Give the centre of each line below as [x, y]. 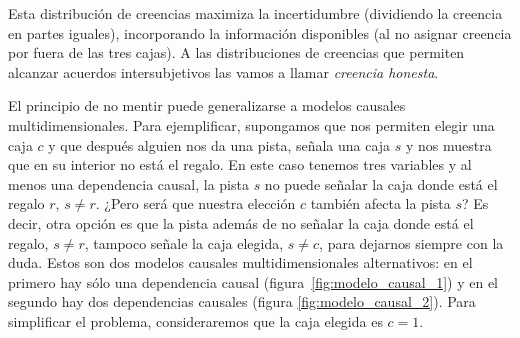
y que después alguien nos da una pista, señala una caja [219, 144]
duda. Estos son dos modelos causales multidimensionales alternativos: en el [240, 262]
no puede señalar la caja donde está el [381, 183]
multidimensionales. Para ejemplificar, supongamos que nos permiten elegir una [251, 124]
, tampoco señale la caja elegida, [184, 242]
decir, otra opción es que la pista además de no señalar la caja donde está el [241, 222]
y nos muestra [449, 144]
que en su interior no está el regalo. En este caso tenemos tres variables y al [240, 164]
